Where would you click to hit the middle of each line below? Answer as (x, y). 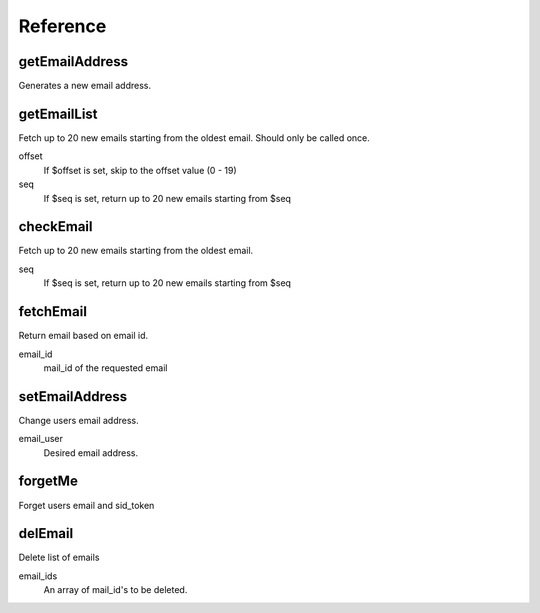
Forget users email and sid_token (86, 505)
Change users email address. (78, 420)
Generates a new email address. (85, 86)
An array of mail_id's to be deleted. (115, 590)
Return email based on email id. (83, 336)
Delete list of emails (59, 557)
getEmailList (58, 113)
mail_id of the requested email (105, 367)
